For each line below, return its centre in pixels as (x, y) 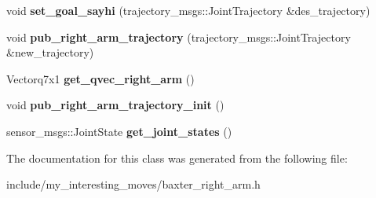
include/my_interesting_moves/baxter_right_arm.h (133, 184)
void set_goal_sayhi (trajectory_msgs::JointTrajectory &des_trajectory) (188, 10)
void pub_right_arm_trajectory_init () (115, 105)
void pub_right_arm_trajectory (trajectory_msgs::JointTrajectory (179, 37)
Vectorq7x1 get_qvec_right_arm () (100, 78)
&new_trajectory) (50, 52)
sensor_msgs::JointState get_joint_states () (119, 131)
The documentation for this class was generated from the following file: (177, 158)
